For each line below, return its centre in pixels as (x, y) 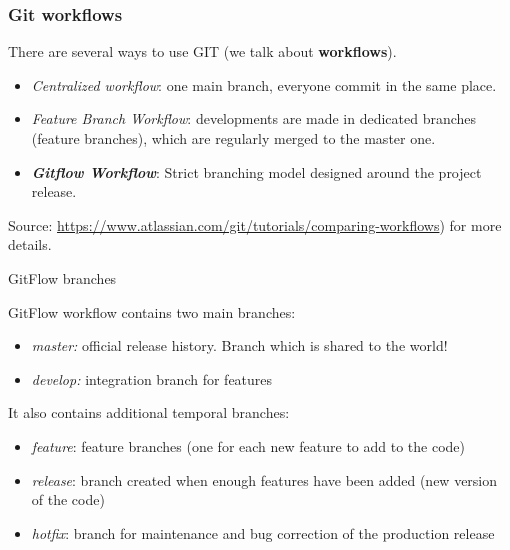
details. (30, 244)
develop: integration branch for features (152, 378)
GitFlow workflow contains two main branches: (152, 311)
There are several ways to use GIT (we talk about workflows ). (202, 51)
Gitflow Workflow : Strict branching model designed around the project (256, 171)
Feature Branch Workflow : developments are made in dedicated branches (254, 118)
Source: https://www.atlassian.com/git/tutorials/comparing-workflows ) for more (255, 224)
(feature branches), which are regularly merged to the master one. (233, 138)
